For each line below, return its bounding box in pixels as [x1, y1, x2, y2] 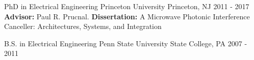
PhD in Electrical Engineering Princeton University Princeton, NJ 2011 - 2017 [4, 1, 249, 11]
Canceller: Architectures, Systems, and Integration [4, 21, 162, 32]
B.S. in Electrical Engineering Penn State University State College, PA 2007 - [4, 38, 247, 48]
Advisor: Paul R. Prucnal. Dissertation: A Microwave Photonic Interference [4, 11, 250, 21]
